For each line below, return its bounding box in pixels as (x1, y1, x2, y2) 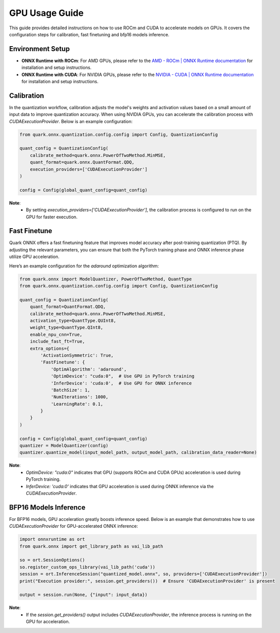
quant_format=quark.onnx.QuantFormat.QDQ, (30, 159, 135, 165)
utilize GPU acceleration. (9, 253, 59, 260)
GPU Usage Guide (9, 7, 84, 18)
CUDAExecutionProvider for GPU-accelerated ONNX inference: (9, 523, 138, 529)
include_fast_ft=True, (30, 339, 85, 344)
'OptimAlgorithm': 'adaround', (50, 366, 127, 372)
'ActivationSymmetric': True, (40, 352, 114, 358)
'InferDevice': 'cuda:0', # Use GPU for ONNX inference (50, 380, 192, 386)
